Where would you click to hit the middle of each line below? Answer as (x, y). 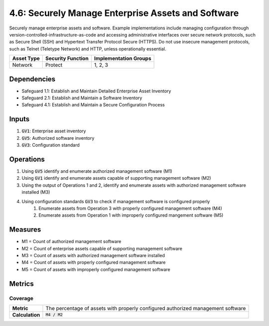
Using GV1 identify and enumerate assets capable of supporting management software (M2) (116, 178)
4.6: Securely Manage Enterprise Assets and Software (124, 13)
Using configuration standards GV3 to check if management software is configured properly (116, 201)
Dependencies (32, 79)
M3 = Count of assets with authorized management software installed (93, 256)
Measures (25, 230)
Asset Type (26, 58)
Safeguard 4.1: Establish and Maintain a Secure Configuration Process (93, 105)
